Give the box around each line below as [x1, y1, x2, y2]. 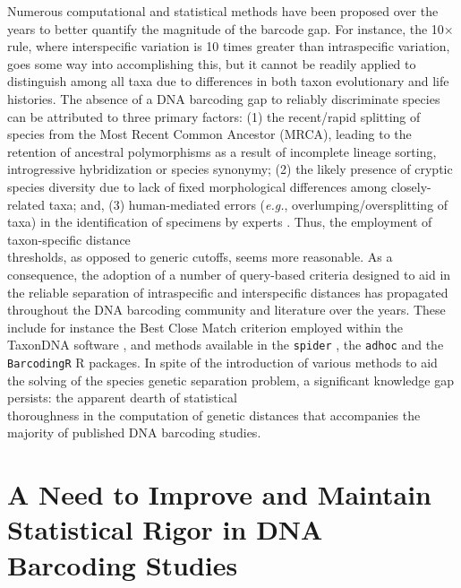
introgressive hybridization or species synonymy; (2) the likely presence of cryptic [7, 160, 453, 178]
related [7, 195, 46, 213]
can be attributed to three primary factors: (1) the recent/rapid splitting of [7, 107, 421, 125]
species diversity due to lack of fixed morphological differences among [7, 177, 388, 195]
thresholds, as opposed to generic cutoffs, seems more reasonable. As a [7, 247, 393, 266]
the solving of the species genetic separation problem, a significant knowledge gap [7, 370, 454, 389]
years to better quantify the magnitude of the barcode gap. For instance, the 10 [7, 19, 444, 38]
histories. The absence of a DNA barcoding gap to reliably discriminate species [7, 89, 440, 108]
